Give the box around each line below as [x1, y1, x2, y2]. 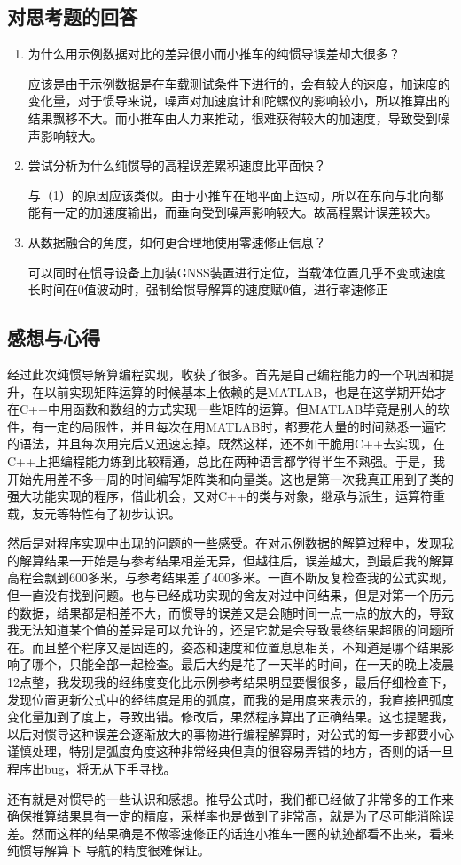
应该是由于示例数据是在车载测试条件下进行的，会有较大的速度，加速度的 [27, 74, 450, 92]
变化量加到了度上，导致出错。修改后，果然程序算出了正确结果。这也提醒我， [7, 707, 454, 726]
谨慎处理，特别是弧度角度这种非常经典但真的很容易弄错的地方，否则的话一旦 [7, 742, 454, 760]
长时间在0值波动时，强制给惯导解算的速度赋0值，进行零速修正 [27, 280, 388, 299]
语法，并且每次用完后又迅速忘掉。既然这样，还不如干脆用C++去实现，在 [19, 434, 445, 453]
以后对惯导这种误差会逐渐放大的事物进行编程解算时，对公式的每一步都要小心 [7, 724, 454, 743]
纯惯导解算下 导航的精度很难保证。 [7, 841, 210, 860]
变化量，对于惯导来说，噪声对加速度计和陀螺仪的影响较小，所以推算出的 [27, 91, 450, 110]
